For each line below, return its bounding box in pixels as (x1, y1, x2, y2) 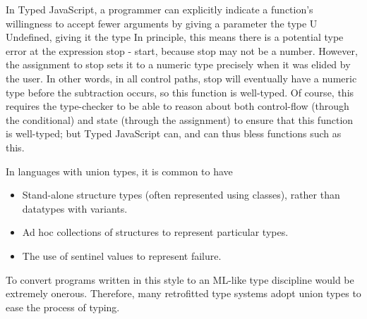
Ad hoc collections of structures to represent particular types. (22, 225, 289, 239)
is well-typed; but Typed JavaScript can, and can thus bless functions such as (6, 126, 342, 141)
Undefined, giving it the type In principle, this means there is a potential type (6, 30, 344, 44)
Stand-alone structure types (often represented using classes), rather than (22, 187, 340, 202)
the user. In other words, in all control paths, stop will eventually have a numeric (6, 70, 357, 85)
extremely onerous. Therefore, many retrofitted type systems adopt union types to (6, 286, 361, 301)
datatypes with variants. (22, 201, 128, 215)
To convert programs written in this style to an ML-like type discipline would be (6, 272, 354, 287)
